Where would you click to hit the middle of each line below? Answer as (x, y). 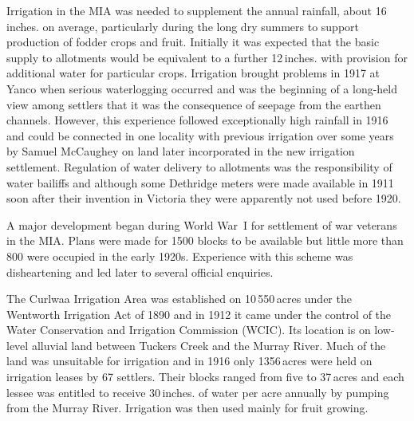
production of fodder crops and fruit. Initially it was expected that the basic (193, 42)
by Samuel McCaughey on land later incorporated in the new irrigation (181, 151)
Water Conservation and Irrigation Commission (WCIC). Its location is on (189, 330)
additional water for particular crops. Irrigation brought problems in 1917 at (193, 73)
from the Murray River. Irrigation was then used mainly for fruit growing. (187, 408)
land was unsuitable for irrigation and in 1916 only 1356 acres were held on (189, 361)
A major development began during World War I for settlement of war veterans (202, 224)
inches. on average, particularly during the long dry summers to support (183, 26)
